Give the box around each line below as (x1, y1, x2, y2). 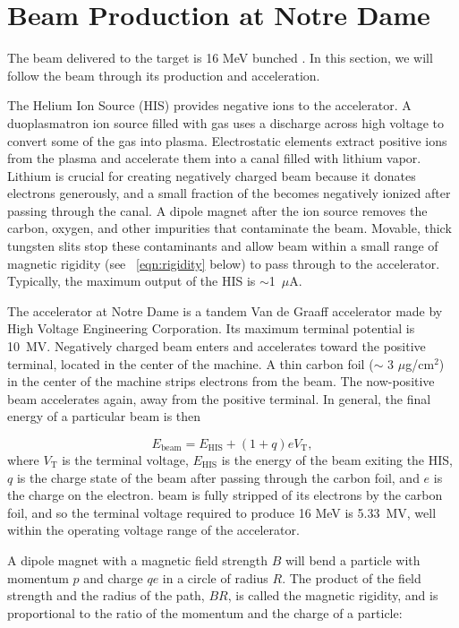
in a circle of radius (162, 568, 268, 587)
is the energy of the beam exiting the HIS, (221, 451, 453, 469)
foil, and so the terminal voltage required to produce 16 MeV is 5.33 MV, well (7, 503, 437, 521)
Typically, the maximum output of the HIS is (7, 271, 256, 290)
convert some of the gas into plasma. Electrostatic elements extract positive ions (7, 131, 447, 150)
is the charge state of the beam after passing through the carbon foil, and (16, 468, 420, 486)
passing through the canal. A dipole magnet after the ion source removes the (7, 201, 428, 219)
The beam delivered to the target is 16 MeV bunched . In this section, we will (7, 48, 433, 67)
